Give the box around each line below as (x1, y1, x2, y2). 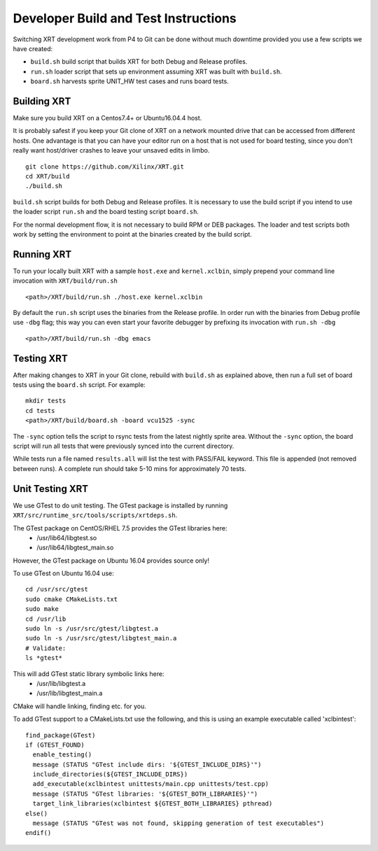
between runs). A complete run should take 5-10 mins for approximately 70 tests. (13, 464, 246, 472)
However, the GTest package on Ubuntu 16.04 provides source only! (13, 556, 210, 565)
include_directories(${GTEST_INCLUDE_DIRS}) (32, 771, 188, 778)
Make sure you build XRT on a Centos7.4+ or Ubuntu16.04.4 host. (13, 114, 202, 122)
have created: (13, 44, 53, 52)
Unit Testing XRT (13, 483, 89, 495)
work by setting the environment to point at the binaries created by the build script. (13, 230, 252, 238)
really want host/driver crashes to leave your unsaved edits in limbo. (13, 146, 210, 155)
